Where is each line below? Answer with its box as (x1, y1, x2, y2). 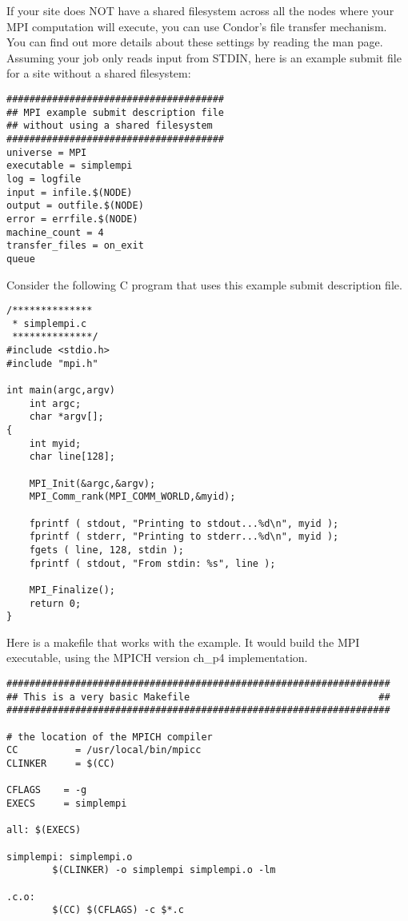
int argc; (29, 397, 82, 409)
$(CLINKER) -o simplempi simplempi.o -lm (52, 864, 276, 876)
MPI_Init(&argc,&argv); (29, 477, 156, 489)
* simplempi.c (12, 317, 87, 329)
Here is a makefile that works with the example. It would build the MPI (6, 633, 360, 650)
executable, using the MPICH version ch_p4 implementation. (6, 649, 308, 666)
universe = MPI (6, 146, 87, 158)
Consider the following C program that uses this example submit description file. (6, 276, 402, 293)
